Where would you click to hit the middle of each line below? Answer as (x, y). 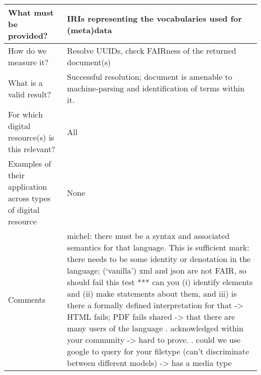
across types (29, 198)
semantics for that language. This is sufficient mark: (158, 247)
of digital (24, 210)
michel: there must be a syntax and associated (148, 236)
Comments (27, 299)
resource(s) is (31, 137)
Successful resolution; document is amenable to (150, 77)
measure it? (28, 62)
